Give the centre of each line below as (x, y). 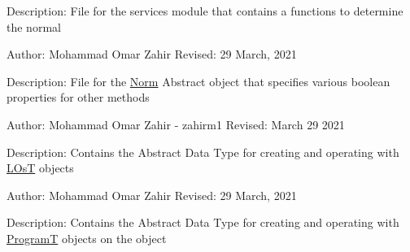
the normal (34, 26)
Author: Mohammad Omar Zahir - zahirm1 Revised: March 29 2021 (176, 124)
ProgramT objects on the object (87, 238)
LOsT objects (40, 168)
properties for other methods (78, 97)
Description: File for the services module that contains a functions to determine (205, 11)
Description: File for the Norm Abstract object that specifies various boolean (198, 81)
